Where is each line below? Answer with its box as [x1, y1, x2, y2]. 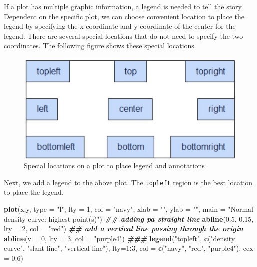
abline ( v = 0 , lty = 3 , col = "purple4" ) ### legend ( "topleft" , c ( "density [4, 233, 235, 243]
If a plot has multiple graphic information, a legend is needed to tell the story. [4, 1, 243, 11]
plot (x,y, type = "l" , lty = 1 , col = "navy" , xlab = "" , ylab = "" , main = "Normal [4, 203, 254, 214]
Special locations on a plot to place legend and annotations [24, 160, 205, 171]
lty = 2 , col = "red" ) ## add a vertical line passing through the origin [4, 223, 243, 234]
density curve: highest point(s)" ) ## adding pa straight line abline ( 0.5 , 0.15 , [4, 213, 254, 224]
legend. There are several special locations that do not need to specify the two [4, 30, 243, 41]
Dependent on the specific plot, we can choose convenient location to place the [4, 11, 244, 21]
